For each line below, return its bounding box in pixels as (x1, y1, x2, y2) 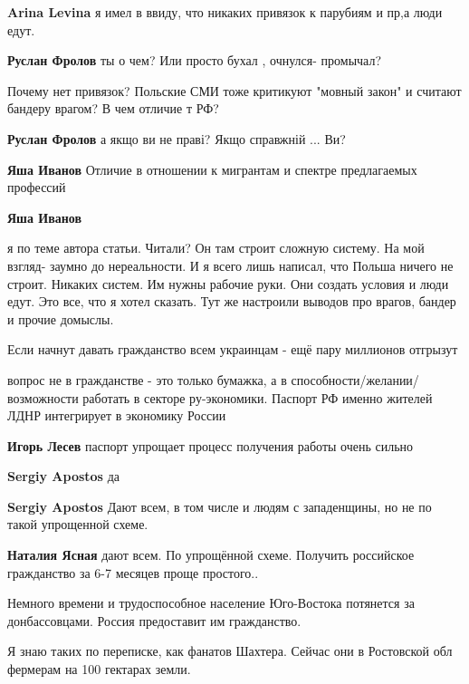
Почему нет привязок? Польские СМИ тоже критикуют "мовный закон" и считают (7, 81, 462, 100)
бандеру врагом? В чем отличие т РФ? (7, 99, 219, 118)
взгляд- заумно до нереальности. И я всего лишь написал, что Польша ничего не (7, 255, 454, 275)
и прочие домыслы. (7, 309, 114, 328)
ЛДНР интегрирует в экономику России (7, 406, 226, 425)
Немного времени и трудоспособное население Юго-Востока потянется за (7, 593, 415, 612)
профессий (7, 178, 66, 197)
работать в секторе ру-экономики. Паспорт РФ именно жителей (82, 388, 433, 407)
